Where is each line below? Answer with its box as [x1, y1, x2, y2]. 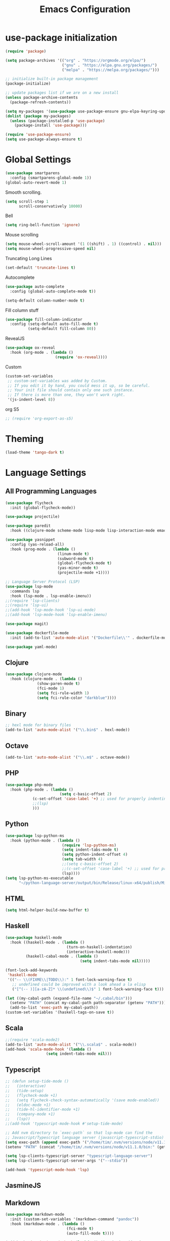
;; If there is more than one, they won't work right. [7, 392, 125, 398]
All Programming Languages [5, 487, 97, 495]
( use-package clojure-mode [5, 672, 62, 677]
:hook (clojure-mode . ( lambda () [10, 677, 82, 682]
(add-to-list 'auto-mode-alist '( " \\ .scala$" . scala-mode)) [5, 1042, 137, 1047]
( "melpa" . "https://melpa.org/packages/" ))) [61, 67, 159, 72]
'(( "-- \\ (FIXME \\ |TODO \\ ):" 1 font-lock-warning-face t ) [7, 977, 133, 982]
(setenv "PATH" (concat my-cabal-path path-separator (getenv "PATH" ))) [10, 1001, 166, 1006]
